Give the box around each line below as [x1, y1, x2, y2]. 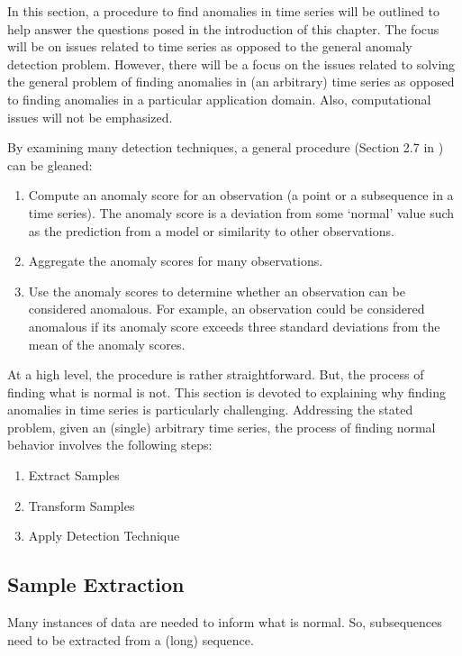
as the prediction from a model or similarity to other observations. [28, 221, 394, 240]
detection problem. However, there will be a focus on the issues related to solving [7, 54, 456, 73]
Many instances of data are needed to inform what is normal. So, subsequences [7, 613, 442, 632]
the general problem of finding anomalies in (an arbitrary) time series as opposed [7, 72, 455, 91]
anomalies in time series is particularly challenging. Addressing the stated [7, 400, 413, 419]
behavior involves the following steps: [7, 435, 213, 454]
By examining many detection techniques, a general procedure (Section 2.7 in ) [7, 138, 444, 157]
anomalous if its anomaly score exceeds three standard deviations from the [28, 316, 440, 335]
